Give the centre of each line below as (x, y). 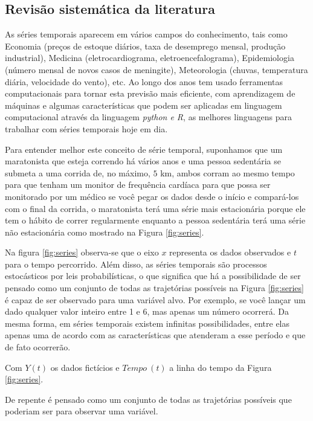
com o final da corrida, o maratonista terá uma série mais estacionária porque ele (155, 208)
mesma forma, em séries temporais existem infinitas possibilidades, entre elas (147, 323)
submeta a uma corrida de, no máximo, (78, 172)
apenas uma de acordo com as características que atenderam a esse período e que (155, 335)
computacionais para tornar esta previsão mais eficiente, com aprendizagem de (150, 93)
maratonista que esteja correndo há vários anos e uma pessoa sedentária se (143, 161)
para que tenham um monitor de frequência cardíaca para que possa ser (138, 185)
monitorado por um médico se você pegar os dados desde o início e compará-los (152, 196)
